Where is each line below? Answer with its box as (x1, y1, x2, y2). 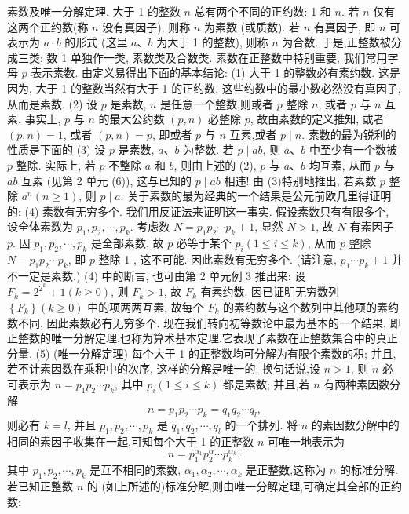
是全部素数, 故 (90, 235, 164, 251)
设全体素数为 (7, 218, 73, 235)
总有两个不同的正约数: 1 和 (194, 3, 331, 19)
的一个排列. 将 (225, 417, 298, 433)
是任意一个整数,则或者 (160, 95, 274, 111)
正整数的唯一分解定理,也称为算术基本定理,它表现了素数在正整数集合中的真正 (7, 330, 398, 346)
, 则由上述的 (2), (173, 156, 257, 173)
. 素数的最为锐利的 (301, 126, 396, 142)
